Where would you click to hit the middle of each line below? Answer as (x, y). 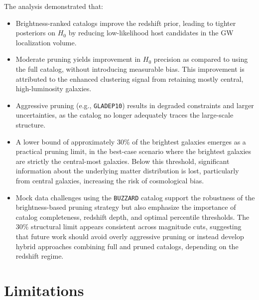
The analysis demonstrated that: (54, 6)
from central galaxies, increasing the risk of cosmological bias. (110, 180)
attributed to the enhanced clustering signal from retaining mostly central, (129, 78)
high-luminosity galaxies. (54, 88)
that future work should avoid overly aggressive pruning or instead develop (130, 236)
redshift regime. (40, 256)
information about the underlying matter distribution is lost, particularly (127, 171)
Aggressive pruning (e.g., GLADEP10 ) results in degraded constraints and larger (135, 105)
